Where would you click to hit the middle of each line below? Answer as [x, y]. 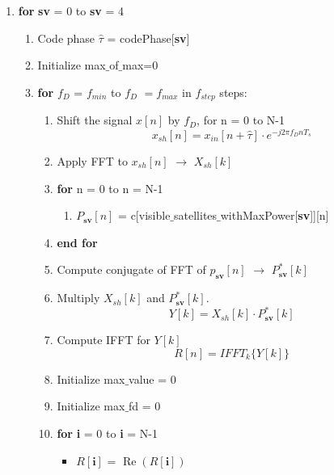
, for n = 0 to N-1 [241, 120]
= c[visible [144, 215]
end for [77, 242]
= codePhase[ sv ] [148, 38]
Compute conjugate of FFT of [131, 269]
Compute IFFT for [104, 340]
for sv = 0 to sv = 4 [71, 11]
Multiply [78, 298]
